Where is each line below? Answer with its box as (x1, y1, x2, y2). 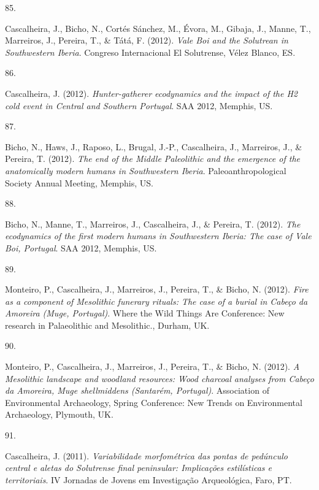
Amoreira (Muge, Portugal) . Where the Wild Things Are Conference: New (5, 307, 285, 320)
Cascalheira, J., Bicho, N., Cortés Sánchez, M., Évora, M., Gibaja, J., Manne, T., (5, 21, 311, 34)
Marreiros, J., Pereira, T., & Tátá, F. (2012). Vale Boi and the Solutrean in (5, 34, 288, 47)
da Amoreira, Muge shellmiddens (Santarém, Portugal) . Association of (5, 384, 269, 397)
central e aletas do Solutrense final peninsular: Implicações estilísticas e (5, 461, 272, 474)
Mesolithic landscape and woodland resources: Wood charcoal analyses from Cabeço (5, 372, 314, 385)
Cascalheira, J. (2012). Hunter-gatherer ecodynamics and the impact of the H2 (5, 86, 298, 99)
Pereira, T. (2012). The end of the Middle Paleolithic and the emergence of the (5, 152, 300, 165)
